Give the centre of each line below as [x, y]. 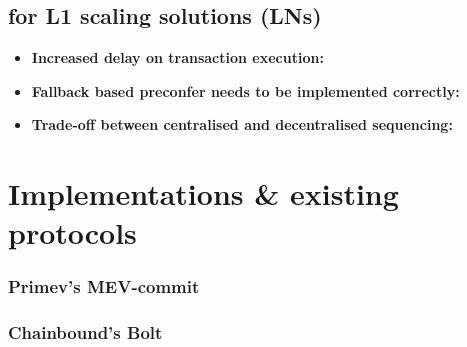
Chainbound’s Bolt [85, 332]
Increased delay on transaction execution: [177, 57]
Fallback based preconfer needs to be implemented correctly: [245, 90]
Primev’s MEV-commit [104, 286]
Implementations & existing [203, 193]
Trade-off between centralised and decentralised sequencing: [242, 124]
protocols [72, 232]
